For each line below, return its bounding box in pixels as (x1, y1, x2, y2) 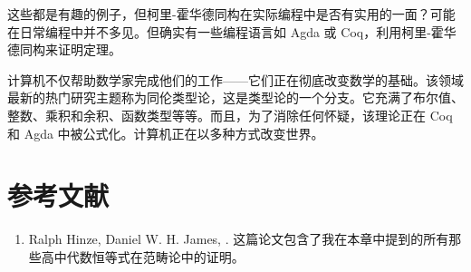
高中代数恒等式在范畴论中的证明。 (41, 247, 245, 266)
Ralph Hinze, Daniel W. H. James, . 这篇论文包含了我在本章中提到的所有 (28, 229, 449, 248)
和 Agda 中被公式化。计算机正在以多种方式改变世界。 (7, 123, 324, 142)
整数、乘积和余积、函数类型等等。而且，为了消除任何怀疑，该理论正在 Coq (7, 105, 453, 124)
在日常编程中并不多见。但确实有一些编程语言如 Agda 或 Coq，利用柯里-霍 (7, 22, 444, 41)
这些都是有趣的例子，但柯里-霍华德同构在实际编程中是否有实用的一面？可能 (7, 5, 456, 23)
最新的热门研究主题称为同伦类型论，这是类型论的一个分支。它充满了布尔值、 (7, 88, 464, 107)
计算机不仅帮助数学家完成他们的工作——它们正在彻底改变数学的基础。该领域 (7, 70, 464, 89)
